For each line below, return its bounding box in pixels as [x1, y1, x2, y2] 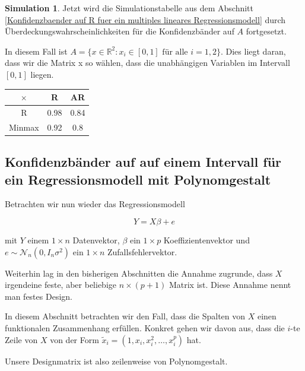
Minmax [9, 121, 39, 133]
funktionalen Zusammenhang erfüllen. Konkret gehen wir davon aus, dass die [5, 322, 285, 334]
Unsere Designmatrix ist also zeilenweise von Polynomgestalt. [5, 354, 228, 367]
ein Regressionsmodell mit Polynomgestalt [5, 170, 271, 188]
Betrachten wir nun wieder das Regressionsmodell [5, 198, 185, 210]
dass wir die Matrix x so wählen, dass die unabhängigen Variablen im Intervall [5, 56, 290, 69]
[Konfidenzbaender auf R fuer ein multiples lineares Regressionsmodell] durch [5, 13, 286, 26]
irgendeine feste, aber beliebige [5, 278, 116, 291]
